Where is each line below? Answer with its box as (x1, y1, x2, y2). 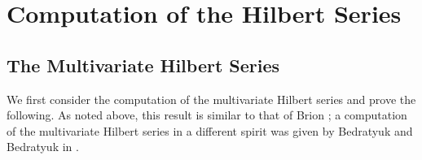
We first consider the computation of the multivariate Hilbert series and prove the (7, 90, 416, 107)
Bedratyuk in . (7, 138, 79, 155)
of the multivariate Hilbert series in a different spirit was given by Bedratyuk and (7, 122, 413, 139)
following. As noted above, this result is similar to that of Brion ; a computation (7, 106, 407, 123)
